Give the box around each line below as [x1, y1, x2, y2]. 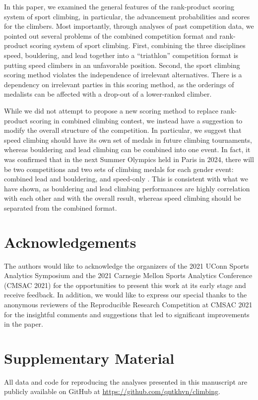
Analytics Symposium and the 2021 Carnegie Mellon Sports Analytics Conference [4, 270, 253, 281]
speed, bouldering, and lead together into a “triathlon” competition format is [4, 50, 239, 60]
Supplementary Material [4, 347, 175, 368]
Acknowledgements [4, 231, 136, 252]
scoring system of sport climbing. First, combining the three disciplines [30, 40, 246, 51]
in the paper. [4, 319, 44, 329]
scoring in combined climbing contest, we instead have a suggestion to [30, 115, 243, 125]
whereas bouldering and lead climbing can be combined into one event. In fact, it [4, 144, 251, 155]
